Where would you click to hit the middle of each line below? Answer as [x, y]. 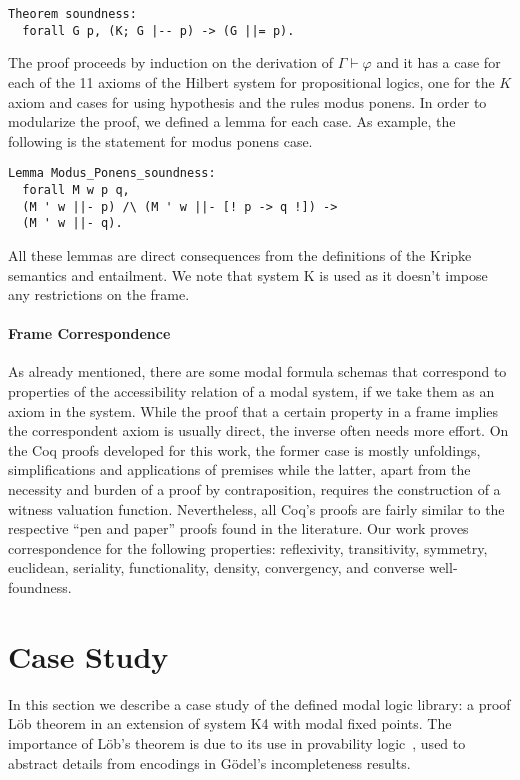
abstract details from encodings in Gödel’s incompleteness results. [209, 762]
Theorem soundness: [72, 14]
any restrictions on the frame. [99, 294]
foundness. [40, 587]
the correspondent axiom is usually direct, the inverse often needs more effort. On [258, 430]
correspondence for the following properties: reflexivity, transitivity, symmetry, [248, 547]
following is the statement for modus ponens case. [160, 140]
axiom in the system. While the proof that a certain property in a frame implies [253, 410]
